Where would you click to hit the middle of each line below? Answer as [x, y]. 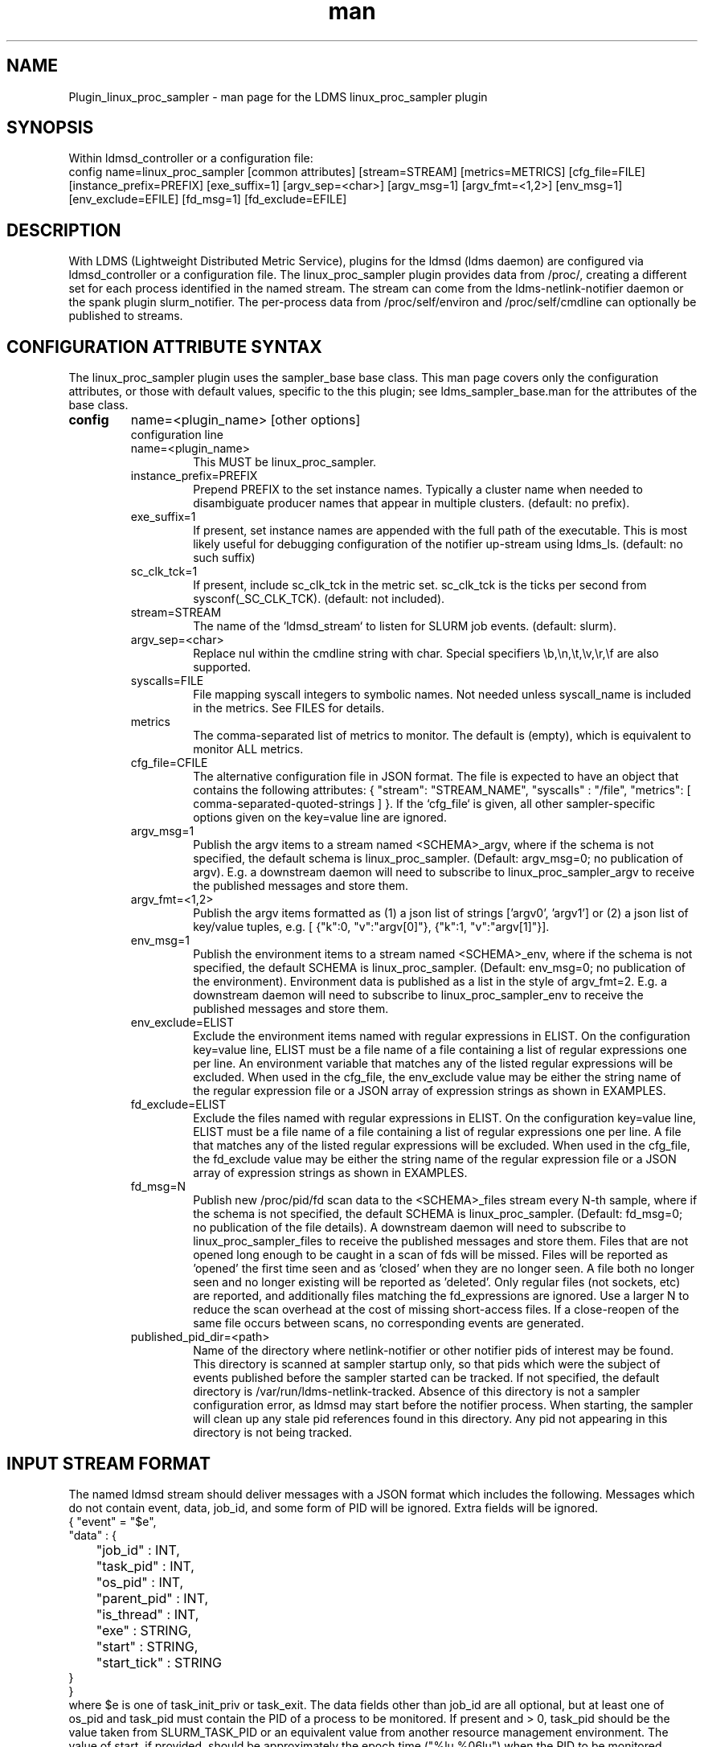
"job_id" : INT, [138, 1550]
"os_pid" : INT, [140, 1582]
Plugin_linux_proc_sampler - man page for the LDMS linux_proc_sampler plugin [278, 96]
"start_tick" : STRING [159, 1662]
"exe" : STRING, [144, 1630]
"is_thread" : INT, [147, 1614]
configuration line [177, 435]
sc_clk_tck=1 [164, 572]
